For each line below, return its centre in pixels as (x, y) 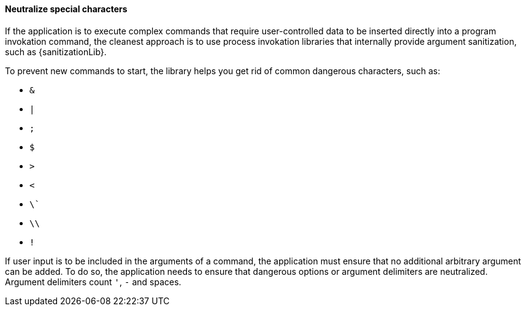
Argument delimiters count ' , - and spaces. (93, 282)
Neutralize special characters (66, 9)
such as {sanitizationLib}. (56, 52)
